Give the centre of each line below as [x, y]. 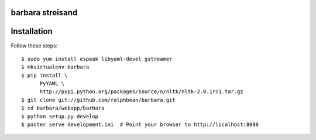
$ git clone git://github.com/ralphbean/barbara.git [98, 100]
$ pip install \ [44, 75]
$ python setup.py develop [60, 116]
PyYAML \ [52, 84]
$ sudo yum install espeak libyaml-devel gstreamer [97, 59]
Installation [32, 31]
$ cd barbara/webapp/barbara [63, 108]
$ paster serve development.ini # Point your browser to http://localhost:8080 [140, 125]
